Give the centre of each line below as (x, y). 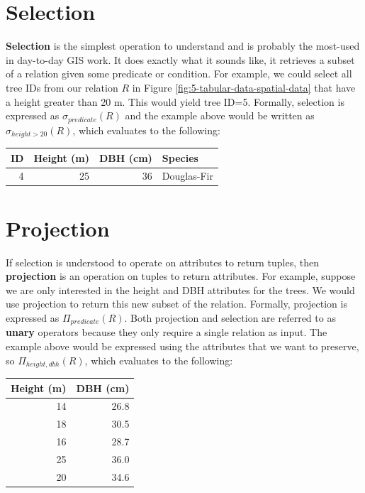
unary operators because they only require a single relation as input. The (167, 332)
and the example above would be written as (220, 115)
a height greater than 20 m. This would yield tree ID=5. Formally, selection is (175, 101)
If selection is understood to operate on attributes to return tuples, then (162, 262)
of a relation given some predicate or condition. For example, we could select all (179, 74)
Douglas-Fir (187, 176)
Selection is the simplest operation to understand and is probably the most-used (183, 46)
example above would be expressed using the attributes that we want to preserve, (182, 346)
